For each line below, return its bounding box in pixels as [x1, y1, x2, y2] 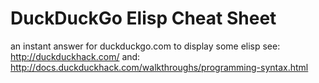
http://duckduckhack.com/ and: [10, 50, 141, 62]
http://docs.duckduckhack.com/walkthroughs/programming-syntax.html [10, 61, 309, 73]
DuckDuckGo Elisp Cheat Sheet [10, 7, 277, 30]
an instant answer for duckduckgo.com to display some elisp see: [10, 40, 281, 52]
